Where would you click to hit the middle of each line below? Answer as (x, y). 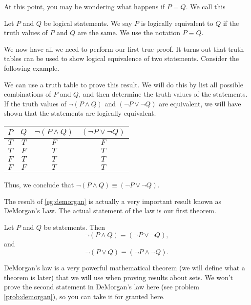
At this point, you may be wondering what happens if (84, 6)
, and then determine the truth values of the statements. (163, 94)
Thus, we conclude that (39, 184)
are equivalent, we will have (200, 103)
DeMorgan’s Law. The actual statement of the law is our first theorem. (110, 211)
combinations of (28, 94)
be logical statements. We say (88, 23)
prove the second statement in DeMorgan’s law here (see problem (102, 287)
